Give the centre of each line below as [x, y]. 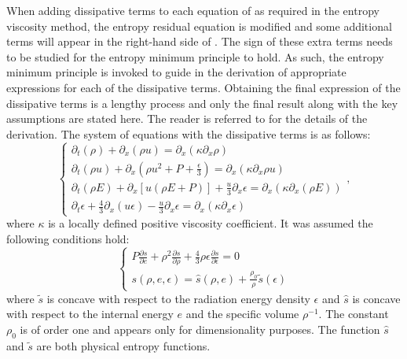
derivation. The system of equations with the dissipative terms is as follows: [189, 133]
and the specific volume [242, 314]
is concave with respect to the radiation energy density [178, 298]
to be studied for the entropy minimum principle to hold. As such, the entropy [195, 56]
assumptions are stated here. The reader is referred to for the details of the [187, 118]
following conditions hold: [68, 238]
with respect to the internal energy [90, 314]
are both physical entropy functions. [123, 345]
